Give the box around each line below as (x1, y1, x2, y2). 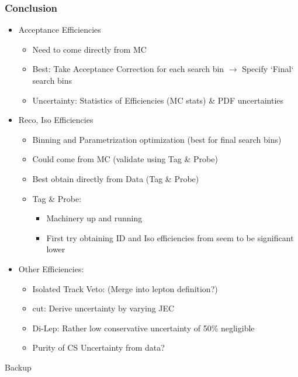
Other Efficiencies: (18, 262, 84, 275)
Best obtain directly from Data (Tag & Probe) (32, 172, 199, 184)
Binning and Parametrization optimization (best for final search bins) (32, 133, 282, 145)
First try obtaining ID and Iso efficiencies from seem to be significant (46, 231, 294, 244)
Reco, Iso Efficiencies (18, 114, 93, 126)
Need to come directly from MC (32, 43, 147, 55)
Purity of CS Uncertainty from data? (32, 341, 165, 354)
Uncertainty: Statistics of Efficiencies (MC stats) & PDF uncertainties (32, 94, 284, 106)
